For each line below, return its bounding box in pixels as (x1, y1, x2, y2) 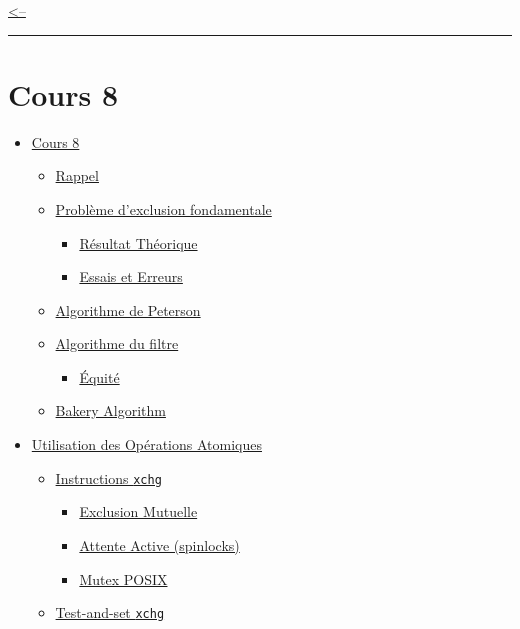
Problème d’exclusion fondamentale (55, 198, 272, 219)
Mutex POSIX (79, 568, 168, 589)
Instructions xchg (55, 467, 162, 488)
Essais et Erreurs (79, 266, 183, 287)
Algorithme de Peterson (55, 299, 201, 320)
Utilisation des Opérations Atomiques (31, 434, 262, 455)
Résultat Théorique (79, 232, 198, 253)
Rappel (55, 165, 99, 186)
